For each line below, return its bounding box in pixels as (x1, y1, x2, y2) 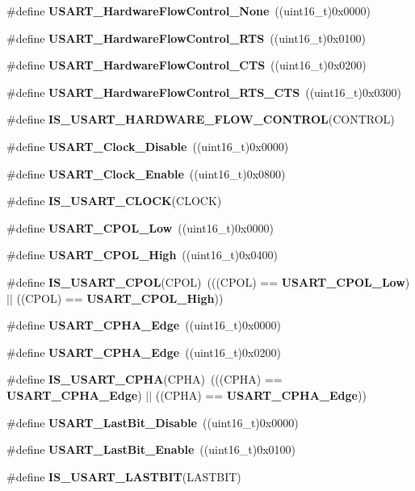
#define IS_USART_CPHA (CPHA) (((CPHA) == (6, 371, 283, 388)
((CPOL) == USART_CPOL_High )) (16, 289, 224, 306)
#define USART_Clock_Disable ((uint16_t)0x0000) (6, 137, 289, 154)
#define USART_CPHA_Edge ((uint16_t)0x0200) (6, 343, 281, 360)
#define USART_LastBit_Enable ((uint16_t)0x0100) (6, 441, 296, 458)
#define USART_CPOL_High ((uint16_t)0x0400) (6, 246, 279, 263)
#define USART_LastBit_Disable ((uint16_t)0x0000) (6, 413, 299, 430)
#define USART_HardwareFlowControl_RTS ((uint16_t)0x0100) (6, 29, 366, 46)
